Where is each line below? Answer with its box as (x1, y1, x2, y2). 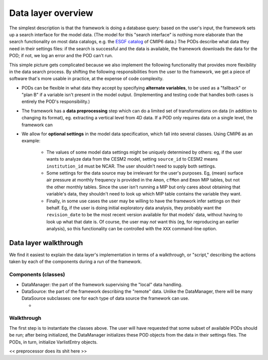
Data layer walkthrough (9, 239, 83, 247)
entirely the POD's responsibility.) (21, 98, 90, 104)
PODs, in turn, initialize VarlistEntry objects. (9, 339, 98, 345)
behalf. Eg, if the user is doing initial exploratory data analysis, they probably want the (46, 204, 222, 211)
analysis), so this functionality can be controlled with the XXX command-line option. (46, 226, 217, 232)
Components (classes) (9, 271, 66, 278)
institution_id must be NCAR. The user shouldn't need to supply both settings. (46, 163, 216, 169)
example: (21, 138, 41, 144)
